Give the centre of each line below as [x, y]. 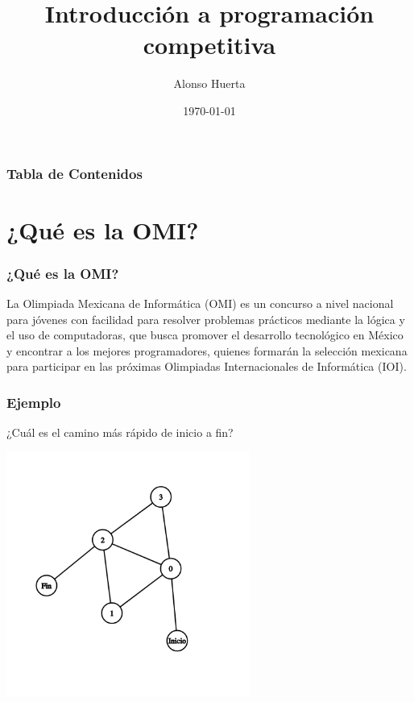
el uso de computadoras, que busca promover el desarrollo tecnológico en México [205, 335]
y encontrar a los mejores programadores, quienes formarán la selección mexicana [207, 350]
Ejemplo [34, 402]
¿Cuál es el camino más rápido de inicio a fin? [120, 432]
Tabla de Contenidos [75, 173]
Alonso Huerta [209, 83]
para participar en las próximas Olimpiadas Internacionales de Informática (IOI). [207, 366]
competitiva [209, 45]
